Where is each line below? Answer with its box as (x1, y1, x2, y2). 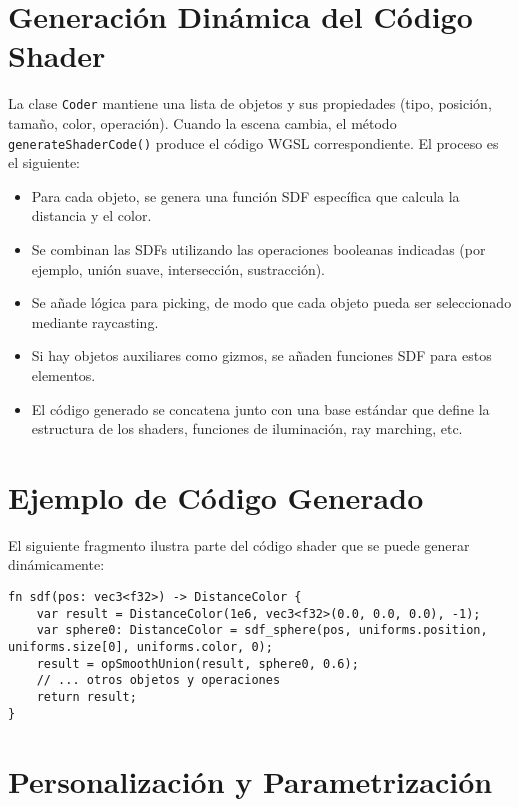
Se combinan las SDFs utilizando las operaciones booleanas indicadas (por (31, 239, 486, 259)
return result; (36, 690, 137, 704)
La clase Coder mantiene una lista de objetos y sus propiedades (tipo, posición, (8, 93, 492, 114)
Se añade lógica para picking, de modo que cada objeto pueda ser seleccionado (31, 292, 512, 313)
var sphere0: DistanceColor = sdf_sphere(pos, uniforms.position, (36, 623, 488, 638)
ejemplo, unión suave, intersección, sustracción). (31, 258, 326, 279)
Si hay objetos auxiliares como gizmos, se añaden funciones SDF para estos (31, 345, 492, 366)
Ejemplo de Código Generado (8, 476, 424, 517)
